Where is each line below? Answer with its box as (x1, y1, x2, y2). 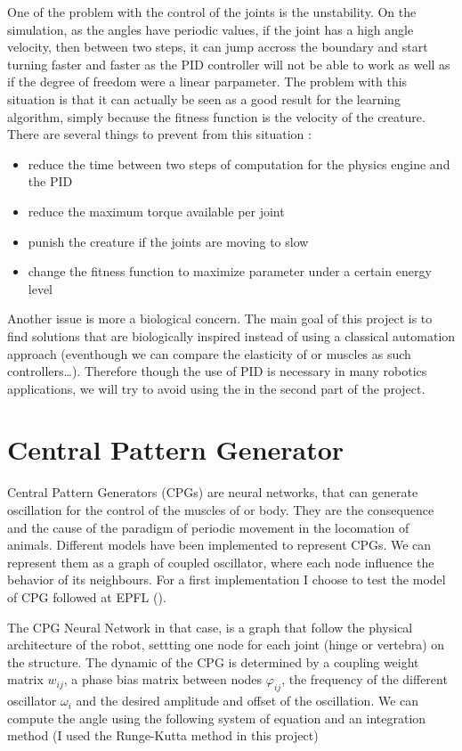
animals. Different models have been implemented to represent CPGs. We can (7, 535, 432, 554)
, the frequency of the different (281, 670, 448, 689)
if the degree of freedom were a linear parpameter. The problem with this (7, 72, 408, 91)
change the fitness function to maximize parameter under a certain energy (28, 262, 432, 281)
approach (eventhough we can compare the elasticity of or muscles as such (7, 344, 411, 363)
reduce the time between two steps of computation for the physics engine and (28, 154, 450, 173)
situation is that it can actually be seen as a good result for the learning (7, 89, 401, 108)
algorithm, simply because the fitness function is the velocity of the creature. (7, 107, 426, 126)
